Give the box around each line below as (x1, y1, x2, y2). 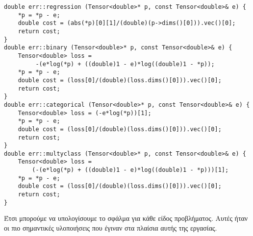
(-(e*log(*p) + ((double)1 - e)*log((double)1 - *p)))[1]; (32, 166, 229, 174)
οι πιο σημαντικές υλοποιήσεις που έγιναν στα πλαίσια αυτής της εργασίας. (4, 223, 217, 233)
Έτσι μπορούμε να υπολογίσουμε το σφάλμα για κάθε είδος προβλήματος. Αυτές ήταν (4, 213, 248, 223)
